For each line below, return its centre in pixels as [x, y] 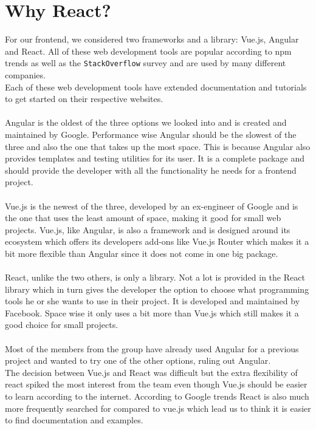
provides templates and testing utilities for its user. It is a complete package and [155, 158]
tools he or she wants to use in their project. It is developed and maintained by [153, 301]
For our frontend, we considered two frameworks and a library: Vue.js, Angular [152, 39]
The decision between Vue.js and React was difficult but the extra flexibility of [151, 372]
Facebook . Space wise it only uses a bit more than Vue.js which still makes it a [152, 312]
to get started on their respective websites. [84, 99]
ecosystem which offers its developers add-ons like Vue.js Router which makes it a [157, 241]
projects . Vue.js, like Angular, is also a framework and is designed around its [148, 229]
